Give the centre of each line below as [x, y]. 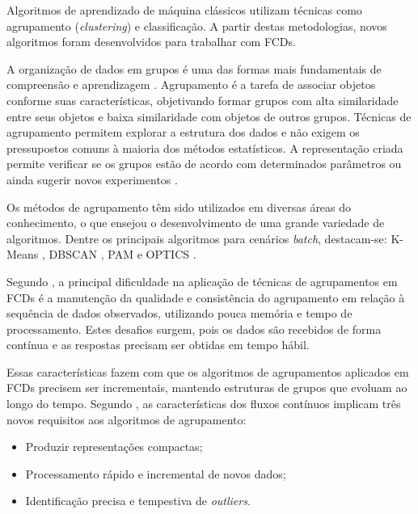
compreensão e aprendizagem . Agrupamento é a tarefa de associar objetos [191, 84]
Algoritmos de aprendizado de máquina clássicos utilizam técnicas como [184, 10]
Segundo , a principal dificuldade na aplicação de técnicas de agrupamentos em [202, 281]
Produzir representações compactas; [114, 447]
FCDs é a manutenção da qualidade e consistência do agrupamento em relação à [206, 297]
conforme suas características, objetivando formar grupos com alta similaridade [203, 100]
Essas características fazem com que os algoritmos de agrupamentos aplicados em [208, 371]
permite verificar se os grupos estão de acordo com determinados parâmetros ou [204, 164]
